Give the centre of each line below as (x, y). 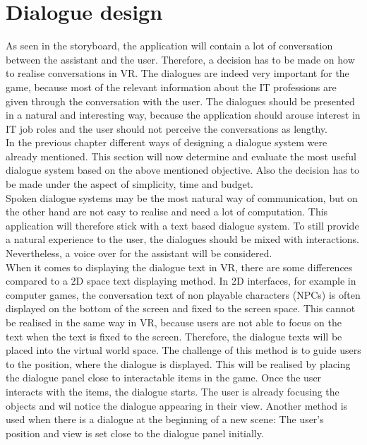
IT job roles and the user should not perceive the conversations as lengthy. (167, 128)
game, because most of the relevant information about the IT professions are (171, 87)
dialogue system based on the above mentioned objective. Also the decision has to (182, 170)
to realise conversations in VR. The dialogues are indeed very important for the (178, 73)
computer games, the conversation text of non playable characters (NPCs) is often (183, 294)
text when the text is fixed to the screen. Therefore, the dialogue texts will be (174, 336)
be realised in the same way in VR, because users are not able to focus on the (174, 322)
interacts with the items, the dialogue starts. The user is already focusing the (173, 391)
